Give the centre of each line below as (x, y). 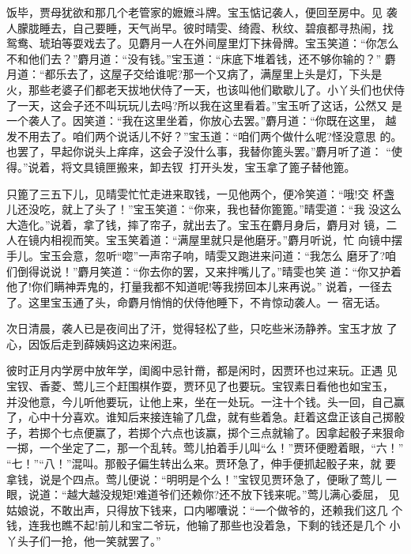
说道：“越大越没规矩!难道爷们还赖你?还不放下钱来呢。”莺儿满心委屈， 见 (214, 494)
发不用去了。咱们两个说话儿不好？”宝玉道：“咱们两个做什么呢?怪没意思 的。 (204, 136)
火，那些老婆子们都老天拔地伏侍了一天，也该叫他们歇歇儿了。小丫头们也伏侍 (205, 89)
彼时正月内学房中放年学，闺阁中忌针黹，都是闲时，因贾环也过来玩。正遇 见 (202, 370)
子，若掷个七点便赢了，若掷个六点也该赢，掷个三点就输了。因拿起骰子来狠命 (205, 432)
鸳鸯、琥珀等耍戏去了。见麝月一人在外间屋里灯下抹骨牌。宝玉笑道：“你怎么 (203, 43)
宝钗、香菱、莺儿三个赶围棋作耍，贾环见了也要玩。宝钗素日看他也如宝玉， (200, 386)
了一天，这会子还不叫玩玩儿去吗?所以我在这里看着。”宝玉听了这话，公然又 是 (204, 105)
